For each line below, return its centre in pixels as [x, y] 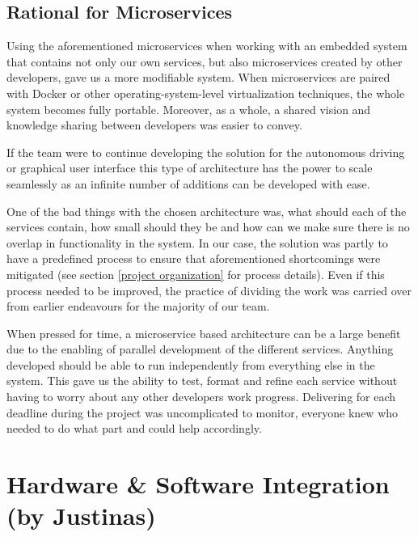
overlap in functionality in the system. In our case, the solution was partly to [197, 242]
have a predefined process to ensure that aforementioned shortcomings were [194, 258]
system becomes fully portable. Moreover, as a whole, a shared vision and [189, 109]
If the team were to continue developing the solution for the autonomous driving [206, 152]
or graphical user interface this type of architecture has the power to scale [190, 168]
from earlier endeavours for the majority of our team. [138, 306]
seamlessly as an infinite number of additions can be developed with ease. [188, 183]
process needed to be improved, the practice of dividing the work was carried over [209, 290]
